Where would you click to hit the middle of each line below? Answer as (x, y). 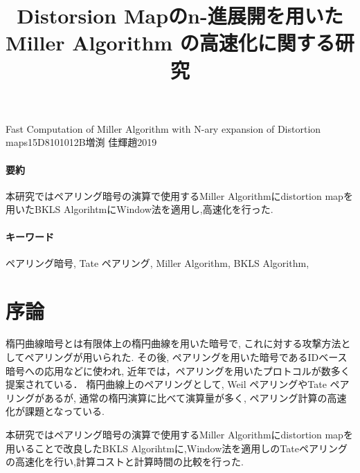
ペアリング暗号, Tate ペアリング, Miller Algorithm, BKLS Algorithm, (157, 262)
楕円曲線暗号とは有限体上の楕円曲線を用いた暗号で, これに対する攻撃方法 (173, 343)
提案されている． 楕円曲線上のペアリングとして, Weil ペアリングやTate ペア (178, 384)
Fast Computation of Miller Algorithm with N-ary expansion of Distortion (163, 128)
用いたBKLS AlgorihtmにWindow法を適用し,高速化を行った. (139, 209)
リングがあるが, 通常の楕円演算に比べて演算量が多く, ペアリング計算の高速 (176, 397)
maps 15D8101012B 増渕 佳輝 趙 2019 (81, 142)
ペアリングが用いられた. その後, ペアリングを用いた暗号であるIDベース (186, 357)
